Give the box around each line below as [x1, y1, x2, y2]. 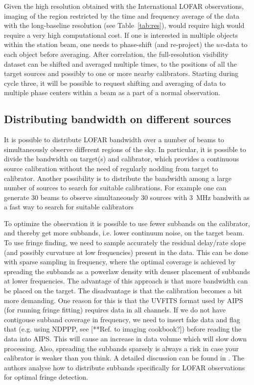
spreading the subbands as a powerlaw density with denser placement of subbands [4, 266, 250, 276]
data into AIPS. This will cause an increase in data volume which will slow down [4, 334, 247, 344]
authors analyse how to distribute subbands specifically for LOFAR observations [4, 362, 245, 372]
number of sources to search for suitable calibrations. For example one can [4, 182, 227, 193]
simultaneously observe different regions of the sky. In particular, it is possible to [4, 144, 246, 154]
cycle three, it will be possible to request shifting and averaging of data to [4, 77, 226, 88]
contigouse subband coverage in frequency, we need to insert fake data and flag [4, 314, 240, 324]
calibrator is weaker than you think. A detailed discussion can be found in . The [4, 353, 244, 363]
